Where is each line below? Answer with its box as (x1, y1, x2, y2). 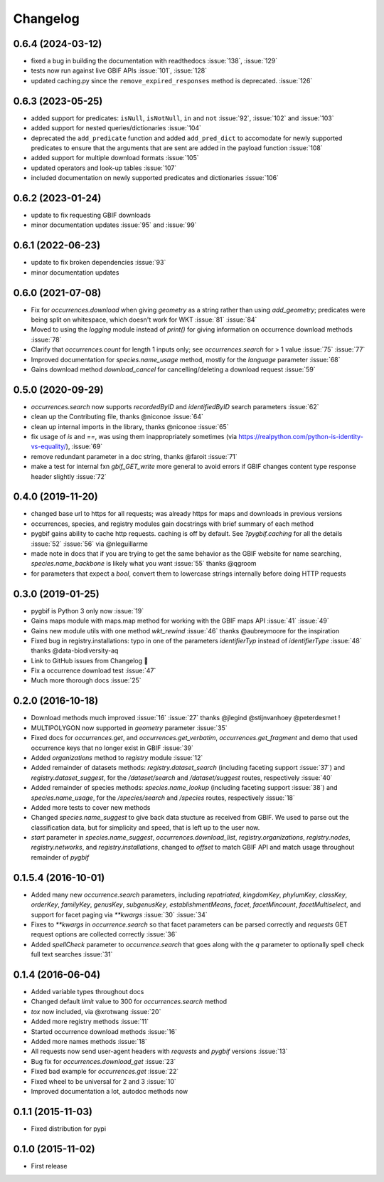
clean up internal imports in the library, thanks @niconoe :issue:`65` (31, 422, 229, 431)
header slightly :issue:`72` (31, 472, 107, 480)
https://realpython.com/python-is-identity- (238, 433, 364, 441)
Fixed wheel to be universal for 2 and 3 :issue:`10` (31, 1077, 177, 1085)
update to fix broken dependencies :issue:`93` (31, 258, 166, 267)
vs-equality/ (31, 442, 67, 451)
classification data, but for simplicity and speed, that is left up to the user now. (31, 823, 260, 832)
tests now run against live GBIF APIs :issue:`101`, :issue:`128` (31, 66, 208, 75)
